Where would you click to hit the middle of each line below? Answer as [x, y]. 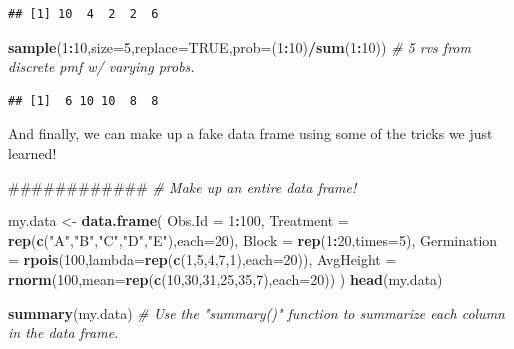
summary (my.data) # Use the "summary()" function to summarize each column [256, 312]
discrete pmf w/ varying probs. [101, 66]
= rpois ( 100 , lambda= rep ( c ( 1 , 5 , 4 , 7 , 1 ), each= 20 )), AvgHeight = [202, 259]
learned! [32, 152]
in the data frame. [63, 332]
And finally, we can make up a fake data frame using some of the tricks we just [250, 133]
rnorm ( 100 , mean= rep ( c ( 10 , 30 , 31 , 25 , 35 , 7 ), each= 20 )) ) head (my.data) [225, 278]
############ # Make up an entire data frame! [182, 186]
